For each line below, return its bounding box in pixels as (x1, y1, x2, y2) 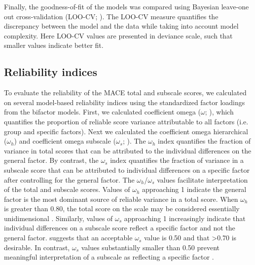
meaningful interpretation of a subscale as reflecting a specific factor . (4, 252, 214, 262)
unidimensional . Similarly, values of (4, 213, 113, 223)
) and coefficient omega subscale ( (14, 136, 116, 146)
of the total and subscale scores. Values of (4, 184, 130, 194)
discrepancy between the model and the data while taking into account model (4, 21, 239, 31)
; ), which (205, 107, 234, 117)
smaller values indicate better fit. (4, 40, 104, 50)
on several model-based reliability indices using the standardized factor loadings (4, 97, 245, 107)
